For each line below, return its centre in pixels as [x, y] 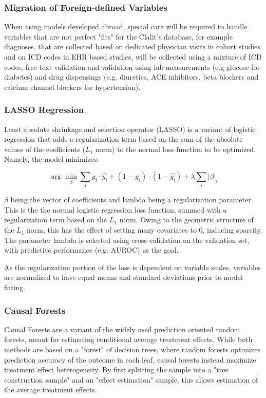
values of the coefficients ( [45, 149]
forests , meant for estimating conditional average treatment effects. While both [128, 339]
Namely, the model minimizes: [52, 159]
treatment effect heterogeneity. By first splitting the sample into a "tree [116, 369]
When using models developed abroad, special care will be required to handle [126, 26]
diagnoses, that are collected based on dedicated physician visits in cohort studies [132, 46]
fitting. [15, 287]
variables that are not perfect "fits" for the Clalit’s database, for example [118, 36]
